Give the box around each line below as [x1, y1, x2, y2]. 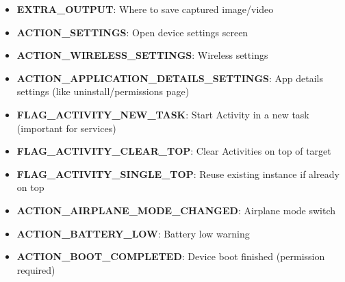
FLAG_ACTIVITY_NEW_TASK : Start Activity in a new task [16, 107, 309, 121]
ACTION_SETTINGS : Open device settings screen [16, 25, 248, 39]
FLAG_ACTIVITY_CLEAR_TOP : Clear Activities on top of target [16, 144, 331, 158]
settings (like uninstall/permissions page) [16, 84, 190, 99]
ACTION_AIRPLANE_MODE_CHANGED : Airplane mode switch [16, 203, 336, 217]
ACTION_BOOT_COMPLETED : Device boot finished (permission [16, 249, 325, 264]
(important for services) [16, 120, 116, 135]
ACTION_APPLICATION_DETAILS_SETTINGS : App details [16, 70, 324, 85]
